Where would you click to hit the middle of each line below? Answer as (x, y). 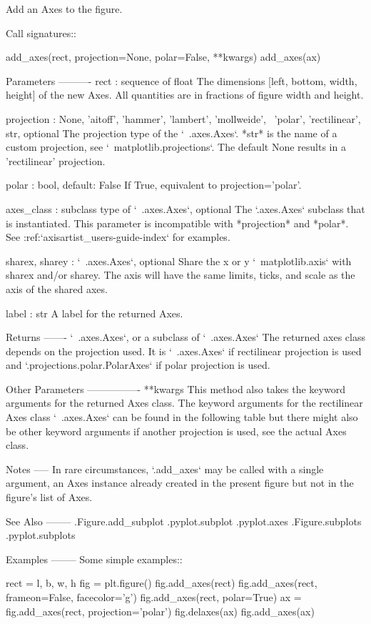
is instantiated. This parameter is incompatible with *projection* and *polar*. (177, 223)
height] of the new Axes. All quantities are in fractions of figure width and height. (185, 95)
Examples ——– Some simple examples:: (94, 559)
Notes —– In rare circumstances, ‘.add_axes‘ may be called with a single (165, 469)
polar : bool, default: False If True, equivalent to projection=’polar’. (154, 185)
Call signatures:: (41, 33)
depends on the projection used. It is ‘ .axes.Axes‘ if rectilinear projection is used (184, 351)
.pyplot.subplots (41, 535)
